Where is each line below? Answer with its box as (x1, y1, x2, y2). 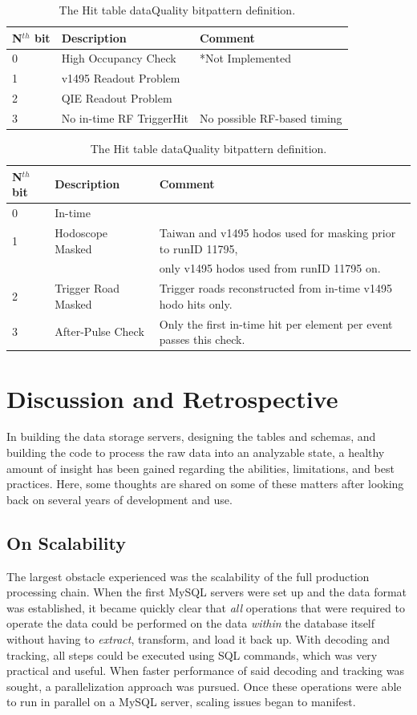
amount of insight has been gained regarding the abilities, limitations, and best (6, 459, 395, 476)
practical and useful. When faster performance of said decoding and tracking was (6, 662, 404, 679)
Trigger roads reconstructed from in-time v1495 (159, 280, 392, 297)
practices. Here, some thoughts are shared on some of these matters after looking (6, 475, 404, 492)
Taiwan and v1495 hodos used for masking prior (159, 224, 396, 240)
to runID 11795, (159, 240, 238, 257)
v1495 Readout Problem (61, 70, 180, 87)
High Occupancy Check (61, 50, 176, 67)
